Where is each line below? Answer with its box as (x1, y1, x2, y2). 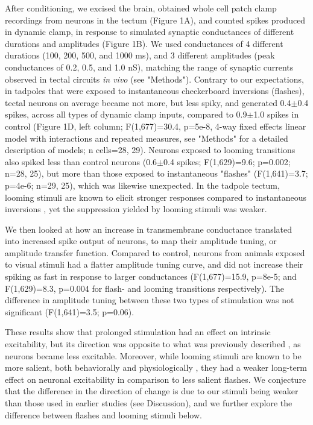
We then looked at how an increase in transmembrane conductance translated (5, 222, 292, 235)
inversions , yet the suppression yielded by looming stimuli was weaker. (5, 203, 267, 215)
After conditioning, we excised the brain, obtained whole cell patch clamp (5, 2, 277, 14)
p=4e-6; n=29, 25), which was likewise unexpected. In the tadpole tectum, (5, 178, 280, 191)
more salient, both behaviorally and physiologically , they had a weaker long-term (5, 361, 307, 374)
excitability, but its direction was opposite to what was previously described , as (5, 338, 301, 350)
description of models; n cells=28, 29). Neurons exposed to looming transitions (5, 143, 296, 156)
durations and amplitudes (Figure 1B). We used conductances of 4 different (5, 37, 283, 49)
